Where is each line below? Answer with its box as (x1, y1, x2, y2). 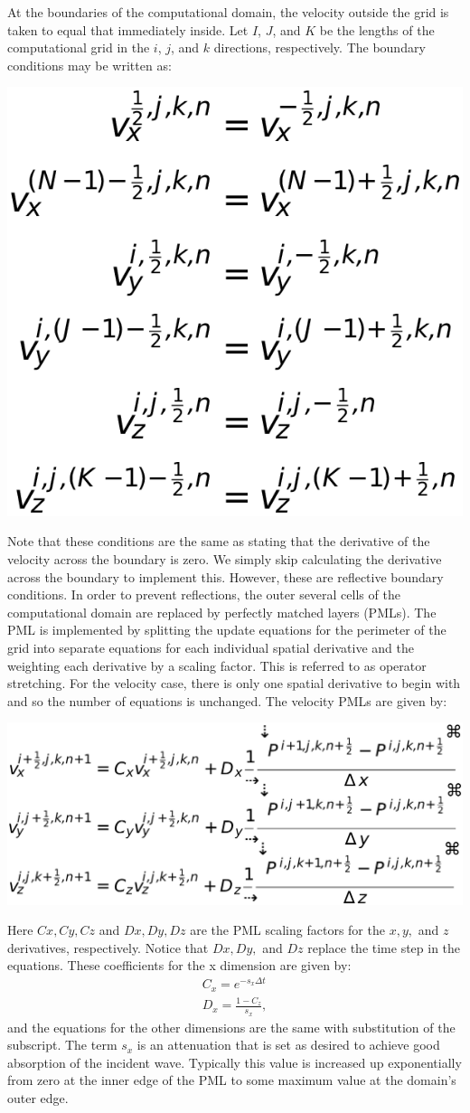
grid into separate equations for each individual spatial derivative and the (7, 637, 414, 656)
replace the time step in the (307, 938, 461, 957)
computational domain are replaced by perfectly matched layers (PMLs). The (7, 602, 437, 621)
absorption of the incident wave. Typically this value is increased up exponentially (7, 1052, 462, 1071)
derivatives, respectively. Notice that (7, 938, 209, 957)
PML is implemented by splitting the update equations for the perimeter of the (7, 620, 446, 639)
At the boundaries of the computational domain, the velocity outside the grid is (7, 3, 449, 21)
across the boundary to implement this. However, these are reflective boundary (7, 567, 444, 586)
